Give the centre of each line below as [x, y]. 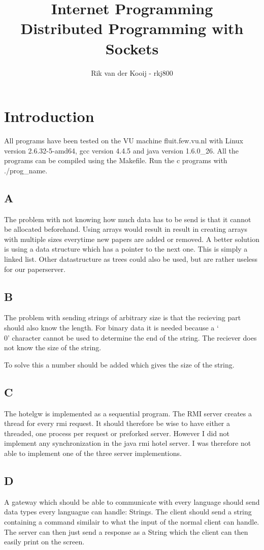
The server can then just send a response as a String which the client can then [126, 531]
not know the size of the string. [53, 347]
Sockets [132, 48]
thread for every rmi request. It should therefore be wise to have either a [117, 423]
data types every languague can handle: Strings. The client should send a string [128, 512]
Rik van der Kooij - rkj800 [132, 72]
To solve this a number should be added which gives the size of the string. [119, 364]
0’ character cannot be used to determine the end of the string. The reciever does [130, 337]
